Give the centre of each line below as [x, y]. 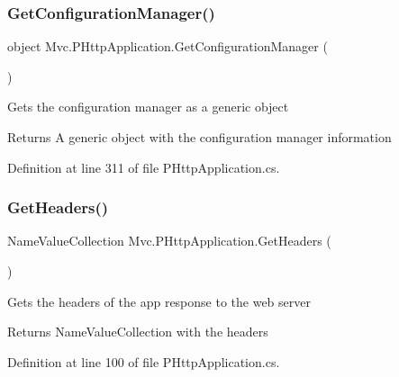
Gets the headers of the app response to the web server [159, 301]
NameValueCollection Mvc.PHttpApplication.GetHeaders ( [169, 241]
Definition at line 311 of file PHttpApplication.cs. [144, 167]
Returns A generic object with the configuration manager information [199, 137]
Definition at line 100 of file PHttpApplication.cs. [144, 361]
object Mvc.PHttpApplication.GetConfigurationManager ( [168, 46]
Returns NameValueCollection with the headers [138, 332]
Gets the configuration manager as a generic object [148, 107]
